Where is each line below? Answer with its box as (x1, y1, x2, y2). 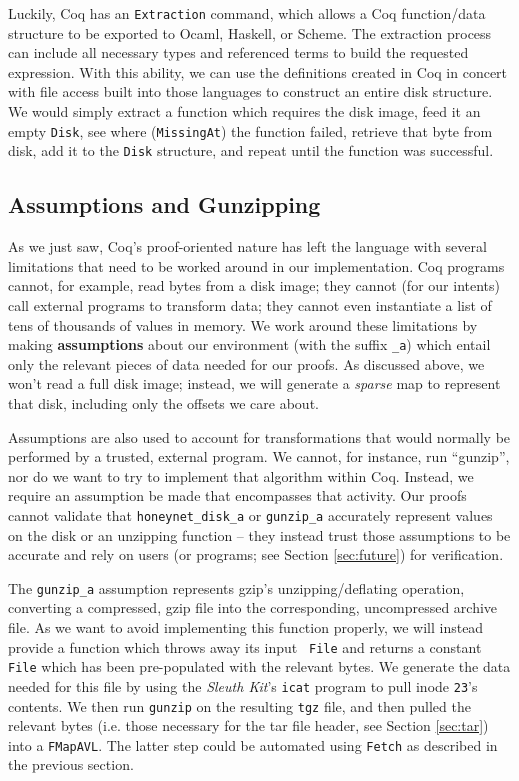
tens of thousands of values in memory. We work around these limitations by (8, 314, 478, 335)
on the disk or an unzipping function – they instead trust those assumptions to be (8, 524, 511, 545)
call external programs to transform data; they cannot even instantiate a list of (8, 294, 492, 315)
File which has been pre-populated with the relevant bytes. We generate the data (8, 656, 511, 677)
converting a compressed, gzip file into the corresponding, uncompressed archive (8, 597, 498, 618)
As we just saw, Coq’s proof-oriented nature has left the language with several (8, 236, 487, 257)
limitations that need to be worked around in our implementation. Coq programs (8, 255, 505, 276)
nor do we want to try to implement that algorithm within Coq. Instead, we (8, 465, 474, 486)
